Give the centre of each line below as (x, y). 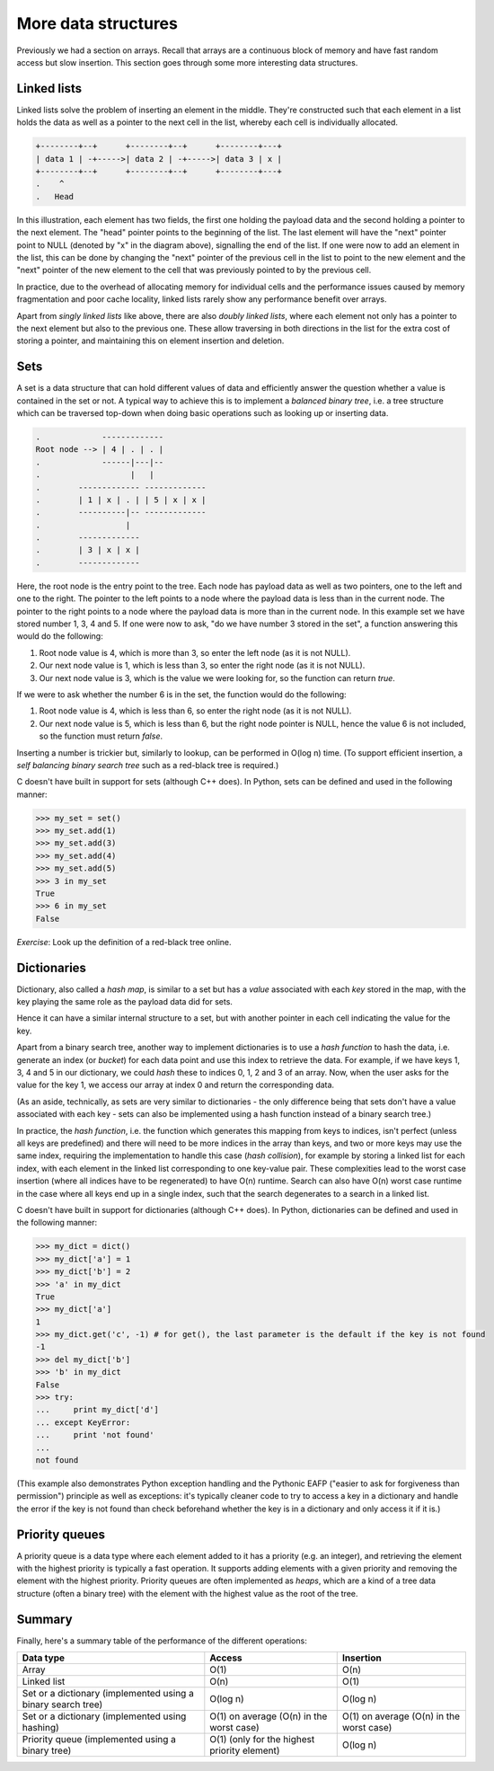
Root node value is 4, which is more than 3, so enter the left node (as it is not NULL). (195, 652)
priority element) (245, 1750)
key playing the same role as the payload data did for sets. (125, 1002)
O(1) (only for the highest (262, 1740)
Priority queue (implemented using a (99, 1740)
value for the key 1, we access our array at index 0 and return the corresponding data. (176, 1085)
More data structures (97, 23)
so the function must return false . (101, 736)
